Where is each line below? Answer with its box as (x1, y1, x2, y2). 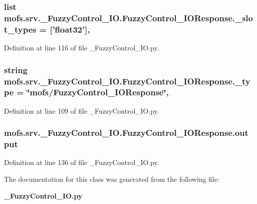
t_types (4, 23, 37, 35)
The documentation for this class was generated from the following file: (4, 174, 219, 184)
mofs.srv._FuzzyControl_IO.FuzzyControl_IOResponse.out (4, 126, 249, 139)
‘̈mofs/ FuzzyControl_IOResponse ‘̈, (27, 86, 169, 98)
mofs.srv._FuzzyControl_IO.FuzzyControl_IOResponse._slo (4, 11, 253, 24)
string (4, 63, 28, 76)
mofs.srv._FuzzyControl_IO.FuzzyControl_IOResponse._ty (4, 75, 251, 87)
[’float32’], (50, 23, 90, 35)
